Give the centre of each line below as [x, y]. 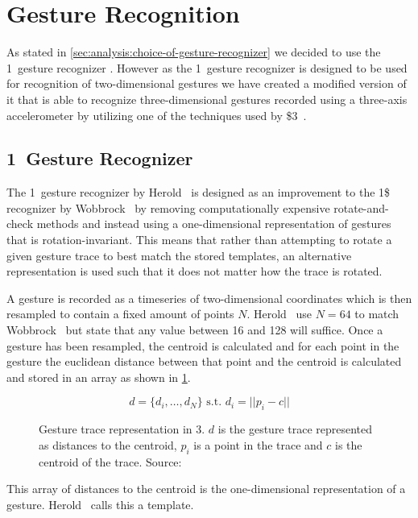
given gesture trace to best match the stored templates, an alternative [179, 255]
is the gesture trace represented [295, 429]
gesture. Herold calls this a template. [100, 504]
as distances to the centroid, [108, 444]
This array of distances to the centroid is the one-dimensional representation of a [206, 489]
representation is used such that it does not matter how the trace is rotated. [195, 271]
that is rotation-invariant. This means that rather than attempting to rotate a [199, 240]
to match [377, 314]
